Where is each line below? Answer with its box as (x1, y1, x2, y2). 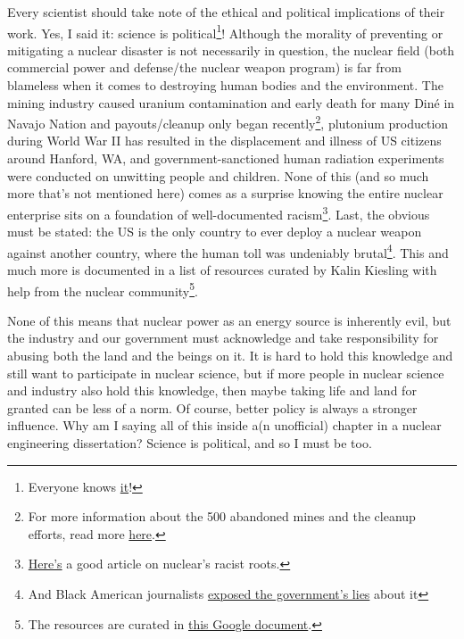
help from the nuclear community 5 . (7, 278, 198, 300)
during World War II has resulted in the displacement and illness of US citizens (7, 131, 442, 150)
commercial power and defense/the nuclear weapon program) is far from (7, 58, 402, 77)
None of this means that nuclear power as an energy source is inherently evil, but (7, 311, 452, 329)
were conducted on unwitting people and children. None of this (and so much (7, 166, 429, 185)
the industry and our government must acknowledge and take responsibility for (7, 328, 439, 347)
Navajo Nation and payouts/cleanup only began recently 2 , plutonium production (7, 112, 449, 132)
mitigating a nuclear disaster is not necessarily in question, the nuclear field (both (7, 40, 455, 59)
